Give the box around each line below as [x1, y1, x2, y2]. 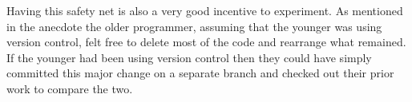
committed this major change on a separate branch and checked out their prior [6, 65, 394, 81]
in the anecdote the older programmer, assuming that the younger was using [6, 18, 382, 34]
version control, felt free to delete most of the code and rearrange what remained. [6, 33, 406, 50]
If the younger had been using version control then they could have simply [6, 49, 372, 65]
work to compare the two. [6, 80, 133, 96]
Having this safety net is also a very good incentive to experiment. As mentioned [6, 2, 403, 18]
